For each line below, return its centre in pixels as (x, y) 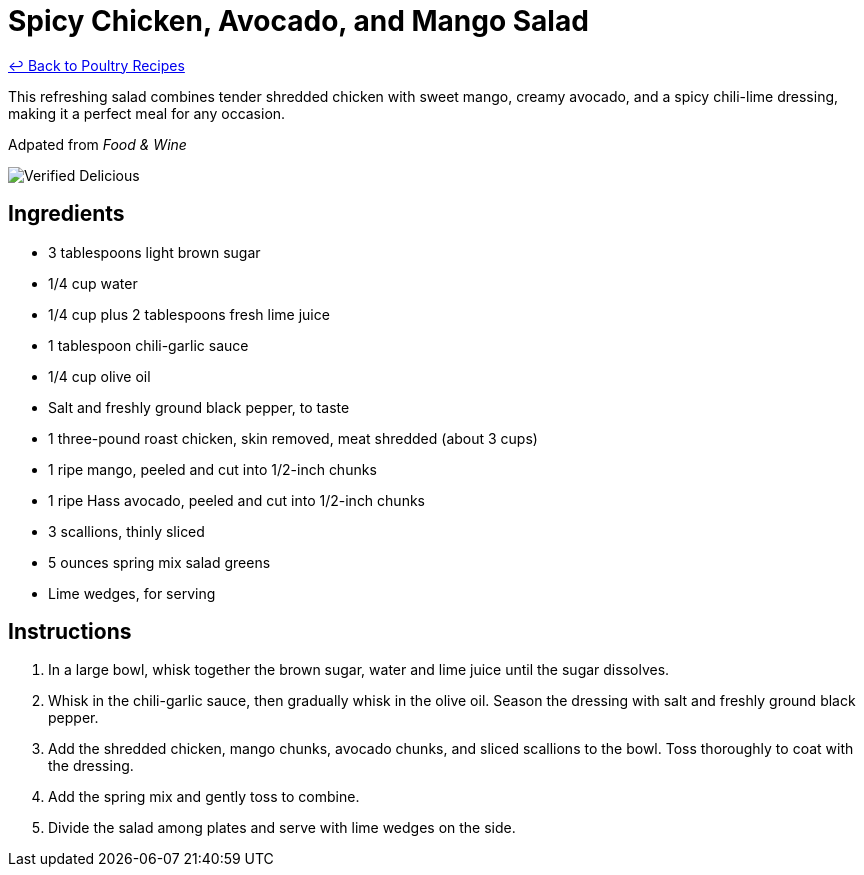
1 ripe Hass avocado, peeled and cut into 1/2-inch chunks (236, 500)
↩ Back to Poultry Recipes (96, 65)
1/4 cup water (93, 283)
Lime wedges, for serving (132, 593)
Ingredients (66, 214)
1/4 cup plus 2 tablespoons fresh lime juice (189, 314)
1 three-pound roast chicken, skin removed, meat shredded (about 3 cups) (293, 438)
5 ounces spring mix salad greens (159, 562)
